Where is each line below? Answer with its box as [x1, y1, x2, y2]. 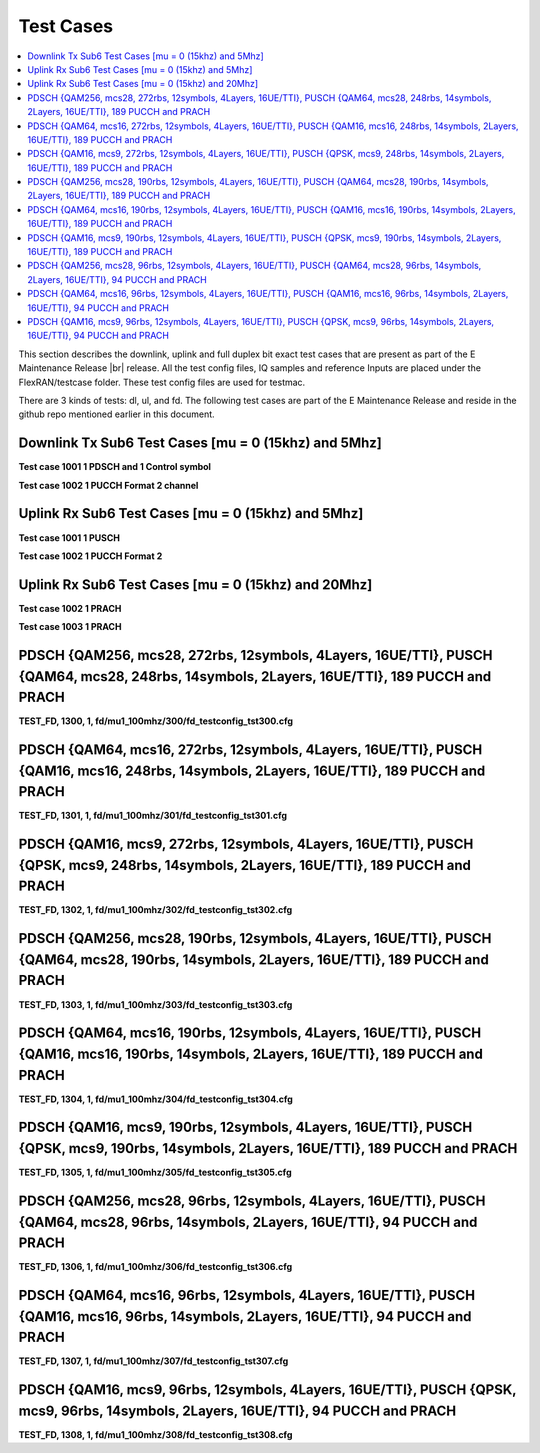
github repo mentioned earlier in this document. [18, 408, 215, 420]
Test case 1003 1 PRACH [18, 621, 122, 633]
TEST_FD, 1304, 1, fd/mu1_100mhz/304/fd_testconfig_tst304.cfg [18, 1093, 294, 1105]
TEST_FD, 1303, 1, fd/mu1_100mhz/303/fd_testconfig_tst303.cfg [18, 998, 293, 1010]
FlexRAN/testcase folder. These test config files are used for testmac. [18, 376, 306, 388]
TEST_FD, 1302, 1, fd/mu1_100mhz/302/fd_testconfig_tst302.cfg [18, 904, 293, 916]
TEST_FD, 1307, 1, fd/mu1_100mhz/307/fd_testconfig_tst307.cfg [18, 1355, 289, 1367]
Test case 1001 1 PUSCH [18, 531, 120, 544]
